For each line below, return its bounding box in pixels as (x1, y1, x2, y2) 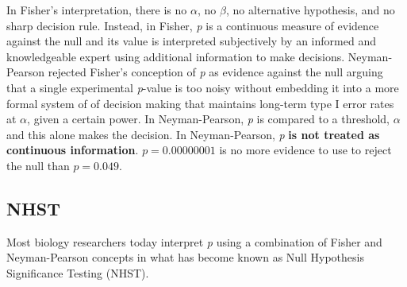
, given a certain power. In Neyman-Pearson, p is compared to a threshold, (27, 111, 390, 127)
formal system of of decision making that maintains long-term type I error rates (6, 95, 394, 111)
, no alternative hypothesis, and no (225, 2, 395, 17)
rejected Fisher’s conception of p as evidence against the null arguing (48, 64, 383, 80)
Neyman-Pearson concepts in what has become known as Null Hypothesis (6, 249, 364, 266)
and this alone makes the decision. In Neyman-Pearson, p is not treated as (6, 126, 380, 142)
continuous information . (6, 142, 139, 158)
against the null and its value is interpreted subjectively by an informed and (6, 33, 376, 49)
